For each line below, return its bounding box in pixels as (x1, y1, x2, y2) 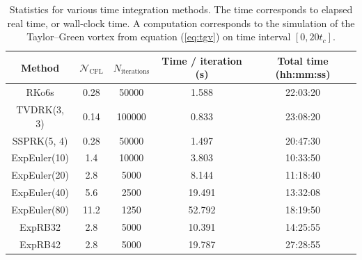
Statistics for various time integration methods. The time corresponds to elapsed (9, 2, 353, 16)
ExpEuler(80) (11, 202, 69, 216)
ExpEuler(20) (11, 168, 69, 182)
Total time (277, 53, 329, 67)
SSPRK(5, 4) (12, 133, 68, 147)
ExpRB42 (19, 236, 61, 251)
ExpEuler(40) (11, 185, 69, 200)
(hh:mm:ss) (275, 67, 331, 81)
